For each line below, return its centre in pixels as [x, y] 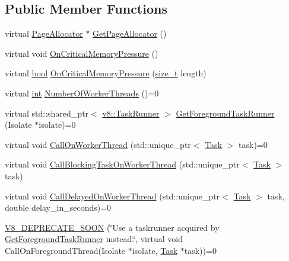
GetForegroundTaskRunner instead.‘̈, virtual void [94, 239]
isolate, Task [155, 250]
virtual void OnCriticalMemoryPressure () [82, 53]
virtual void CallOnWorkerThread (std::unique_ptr [98, 144]
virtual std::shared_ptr [47, 113]
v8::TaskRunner [131, 113]
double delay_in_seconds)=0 [58, 207]
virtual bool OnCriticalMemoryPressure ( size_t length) [106, 73]
